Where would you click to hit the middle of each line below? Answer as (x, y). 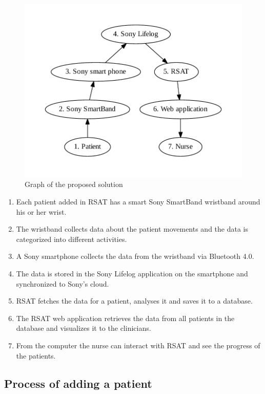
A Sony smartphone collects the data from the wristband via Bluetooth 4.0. (135, 256)
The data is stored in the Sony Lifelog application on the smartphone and (132, 274)
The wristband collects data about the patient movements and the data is (132, 229)
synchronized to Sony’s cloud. (63, 283)
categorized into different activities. (72, 239)
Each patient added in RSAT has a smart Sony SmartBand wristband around (138, 202)
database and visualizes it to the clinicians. (84, 328)
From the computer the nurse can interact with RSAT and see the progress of (138, 345)
